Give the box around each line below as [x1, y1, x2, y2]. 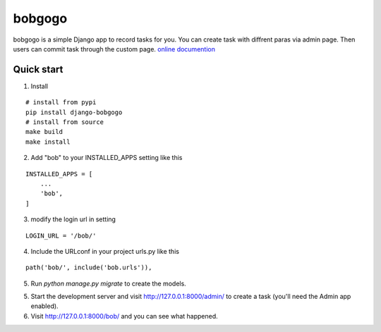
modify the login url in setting [30, 215, 116, 223]
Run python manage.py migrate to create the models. [30, 279, 186, 288]
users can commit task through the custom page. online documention [13, 44, 215, 53]
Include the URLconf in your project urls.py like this [30, 247, 180, 255]
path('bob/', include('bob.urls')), [25, 264, 152, 271]
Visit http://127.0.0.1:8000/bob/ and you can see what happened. [30, 312, 218, 320]
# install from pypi [25, 99, 97, 106]
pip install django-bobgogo [25, 108, 123, 116]
